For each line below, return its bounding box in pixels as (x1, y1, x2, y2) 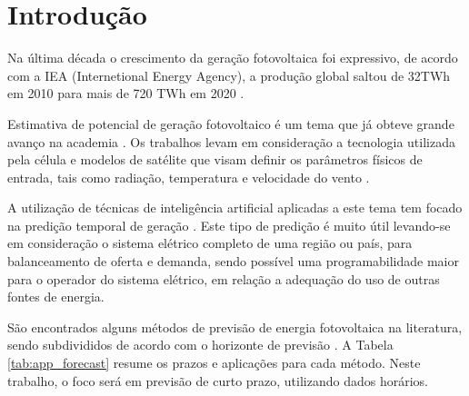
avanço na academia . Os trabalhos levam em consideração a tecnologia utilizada (7, 132, 455, 151)
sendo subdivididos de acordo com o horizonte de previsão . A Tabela (7, 335, 394, 354)
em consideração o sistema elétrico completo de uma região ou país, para (7, 233, 413, 252)
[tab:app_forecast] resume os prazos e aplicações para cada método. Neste (7, 353, 421, 372)
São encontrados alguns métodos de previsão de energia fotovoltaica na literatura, (7, 317, 463, 336)
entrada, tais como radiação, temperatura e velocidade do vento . (7, 167, 370, 186)
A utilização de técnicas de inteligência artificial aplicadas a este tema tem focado (7, 198, 463, 217)
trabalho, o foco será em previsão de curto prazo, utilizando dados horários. (7, 371, 428, 390)
